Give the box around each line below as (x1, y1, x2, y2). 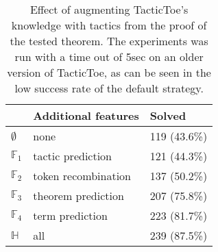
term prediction (33, 207, 108, 223)
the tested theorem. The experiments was (10, 33, 208, 49)
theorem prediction (33, 188, 124, 203)
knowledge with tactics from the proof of (11, 17, 207, 33)
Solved (149, 108, 186, 123)
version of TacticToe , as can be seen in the (7, 64, 211, 80)
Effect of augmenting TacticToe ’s (29, 1, 189, 17)
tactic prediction (33, 148, 112, 164)
